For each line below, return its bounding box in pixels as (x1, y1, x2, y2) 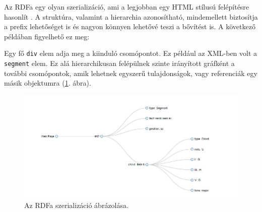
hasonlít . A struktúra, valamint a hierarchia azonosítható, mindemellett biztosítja (4, 11, 258, 22)
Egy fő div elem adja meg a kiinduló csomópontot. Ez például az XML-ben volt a (4, 48, 257, 58)
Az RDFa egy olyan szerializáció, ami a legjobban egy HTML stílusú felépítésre (4, 2, 249, 12)
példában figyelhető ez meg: (4, 31, 90, 41)
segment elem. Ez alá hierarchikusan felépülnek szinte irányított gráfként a (4, 58, 235, 68)
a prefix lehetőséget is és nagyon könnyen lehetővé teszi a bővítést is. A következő (4, 21, 255, 32)
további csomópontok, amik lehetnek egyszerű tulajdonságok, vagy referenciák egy (4, 67, 257, 78)
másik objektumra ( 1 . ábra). (4, 78, 91, 88)
